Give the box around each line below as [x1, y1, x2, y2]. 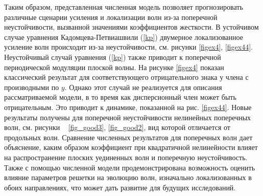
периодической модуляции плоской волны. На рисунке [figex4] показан [4, 61, 224, 72]
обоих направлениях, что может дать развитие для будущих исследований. [4, 182, 236, 192]
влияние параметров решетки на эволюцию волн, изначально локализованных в [4, 172, 252, 183]
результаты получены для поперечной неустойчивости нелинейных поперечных [4, 112, 251, 122]
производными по [4, 81, 59, 92]
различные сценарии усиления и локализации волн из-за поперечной [4, 11, 218, 22]
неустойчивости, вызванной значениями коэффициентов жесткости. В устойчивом [4, 21, 259, 32]
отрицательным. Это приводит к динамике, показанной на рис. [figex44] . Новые [4, 101, 252, 112]
